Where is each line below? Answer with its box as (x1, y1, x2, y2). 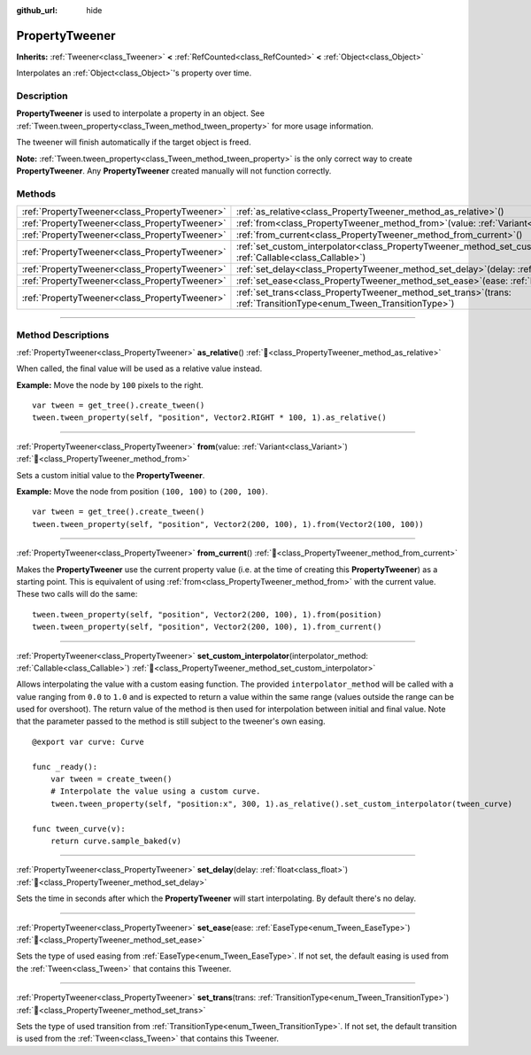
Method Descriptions (16, 329, 110, 341)
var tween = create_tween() (50, 774, 173, 784)
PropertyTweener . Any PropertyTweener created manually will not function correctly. (16, 166, 332, 176)
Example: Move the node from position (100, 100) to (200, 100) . (16, 486, 269, 497)
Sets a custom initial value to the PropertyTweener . (16, 469, 205, 480)
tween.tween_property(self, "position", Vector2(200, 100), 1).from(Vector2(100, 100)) (32, 519, 425, 529)
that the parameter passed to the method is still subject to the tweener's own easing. (16, 716, 327, 726)
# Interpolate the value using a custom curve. (50, 787, 261, 796)
